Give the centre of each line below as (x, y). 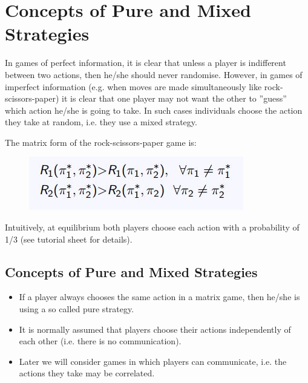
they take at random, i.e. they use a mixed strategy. (101, 122)
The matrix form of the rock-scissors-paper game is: (101, 142)
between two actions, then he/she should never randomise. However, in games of (154, 74)
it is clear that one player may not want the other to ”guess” (174, 98)
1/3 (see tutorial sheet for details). (69, 239)
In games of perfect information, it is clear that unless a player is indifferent (146, 63)
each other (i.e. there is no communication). (100, 341)
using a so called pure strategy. (77, 309)
